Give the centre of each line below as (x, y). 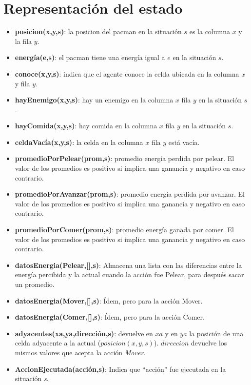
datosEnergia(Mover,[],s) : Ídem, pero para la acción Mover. (109, 300)
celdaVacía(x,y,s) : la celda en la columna (79, 142)
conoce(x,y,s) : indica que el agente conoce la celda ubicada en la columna (127, 73)
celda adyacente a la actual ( (58, 343)
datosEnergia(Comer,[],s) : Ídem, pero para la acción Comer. (110, 317)
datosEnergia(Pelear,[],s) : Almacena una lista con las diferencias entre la (128, 265)
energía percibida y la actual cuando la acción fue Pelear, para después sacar (129, 274)
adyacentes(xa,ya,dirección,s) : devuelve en (84, 333)
